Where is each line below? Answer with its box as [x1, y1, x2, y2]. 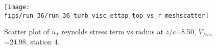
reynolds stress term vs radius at [61, 26, 163, 37]
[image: [4, 4, 30, 11]
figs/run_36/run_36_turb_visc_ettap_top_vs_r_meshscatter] [4, 12, 209, 19]
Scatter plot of [4, 26, 50, 37]
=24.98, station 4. [4, 36, 60, 46]
